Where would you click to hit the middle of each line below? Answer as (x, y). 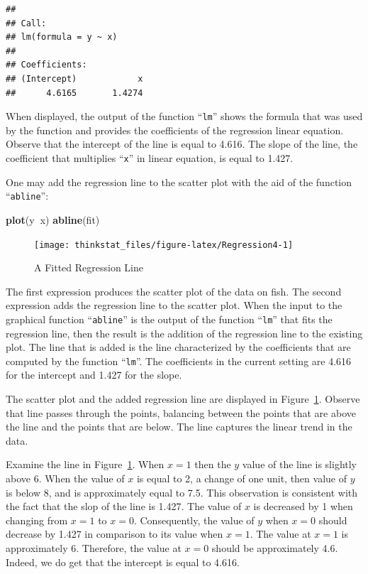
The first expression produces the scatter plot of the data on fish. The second (174, 291)
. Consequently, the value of (194, 520)
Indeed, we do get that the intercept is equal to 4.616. (123, 562)
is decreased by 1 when (303, 506)
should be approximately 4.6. (275, 547)
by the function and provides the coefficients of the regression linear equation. (175, 130)
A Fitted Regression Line (89, 267)
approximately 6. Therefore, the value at (94, 547)
